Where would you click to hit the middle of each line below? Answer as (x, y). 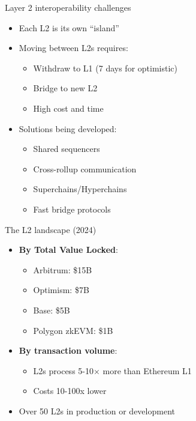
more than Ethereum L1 (147, 370)
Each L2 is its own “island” (69, 27)
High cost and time (68, 108)
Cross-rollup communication (85, 168)
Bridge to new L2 (65, 88)
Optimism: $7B (61, 290)
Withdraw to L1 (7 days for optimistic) (105, 68)
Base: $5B (52, 310)
